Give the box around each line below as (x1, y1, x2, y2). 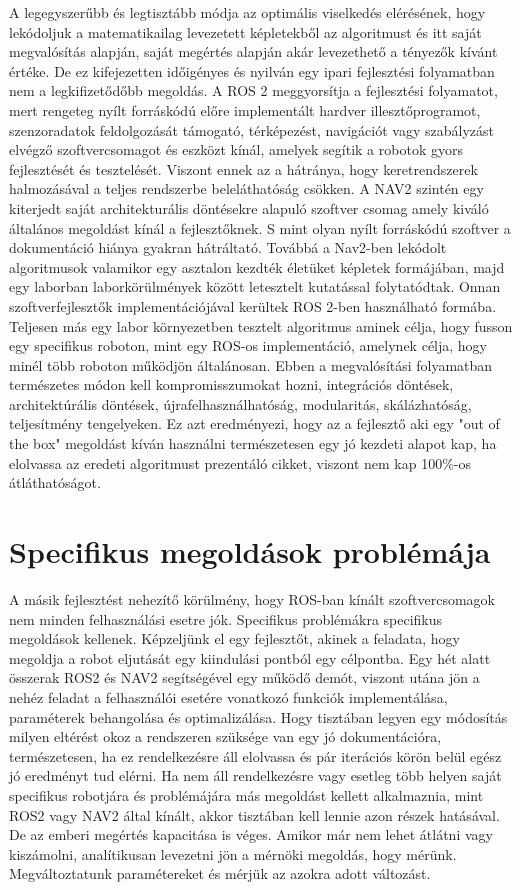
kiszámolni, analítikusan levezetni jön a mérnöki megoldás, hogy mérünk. (9, 843, 457, 864)
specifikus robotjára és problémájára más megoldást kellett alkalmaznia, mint (9, 784, 484, 805)
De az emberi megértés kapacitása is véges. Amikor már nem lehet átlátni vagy (9, 824, 493, 845)
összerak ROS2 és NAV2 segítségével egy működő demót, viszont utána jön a (9, 667, 480, 688)
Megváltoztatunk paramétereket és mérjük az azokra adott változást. (9, 863, 431, 884)
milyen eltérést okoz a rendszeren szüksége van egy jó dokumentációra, (9, 726, 442, 747)
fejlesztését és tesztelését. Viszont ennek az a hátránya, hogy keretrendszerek (9, 158, 478, 179)
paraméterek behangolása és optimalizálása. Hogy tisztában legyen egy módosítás (9, 706, 508, 727)
